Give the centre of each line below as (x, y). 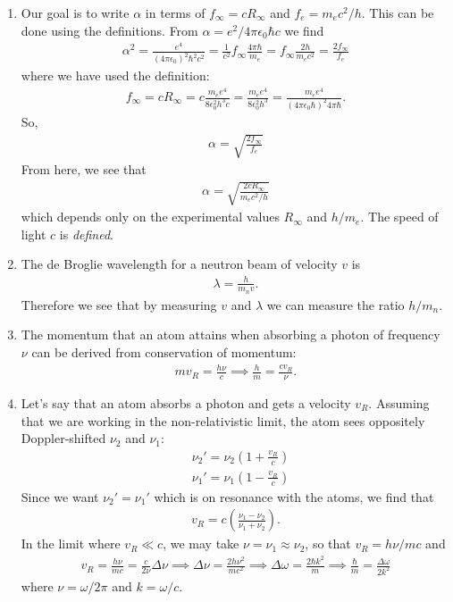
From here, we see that (84, 169)
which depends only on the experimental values (150, 217)
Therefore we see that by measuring (119, 304)
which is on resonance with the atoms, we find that (294, 496)
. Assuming (399, 402)
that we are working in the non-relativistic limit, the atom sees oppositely (223, 420)
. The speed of (399, 217)
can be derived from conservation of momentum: (164, 352)
